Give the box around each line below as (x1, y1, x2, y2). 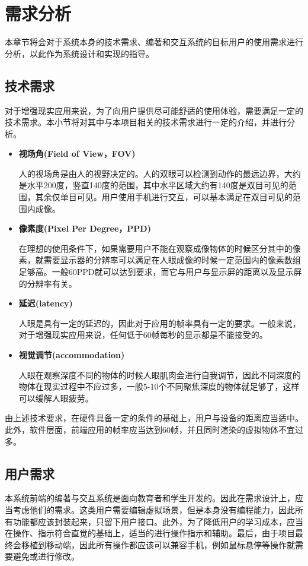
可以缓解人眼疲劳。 (18, 391, 94, 404)
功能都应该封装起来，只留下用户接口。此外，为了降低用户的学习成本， (12, 515, 287, 527)
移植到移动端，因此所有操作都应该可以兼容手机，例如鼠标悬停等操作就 (21, 538, 295, 551)
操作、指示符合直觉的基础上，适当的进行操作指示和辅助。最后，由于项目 (12, 527, 295, 539)
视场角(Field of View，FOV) (18, 147, 136, 160)
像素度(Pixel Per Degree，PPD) (18, 222, 151, 235)
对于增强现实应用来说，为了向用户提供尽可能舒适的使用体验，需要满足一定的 (5, 104, 303, 116)
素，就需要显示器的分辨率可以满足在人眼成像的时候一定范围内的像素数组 (18, 254, 301, 266)
